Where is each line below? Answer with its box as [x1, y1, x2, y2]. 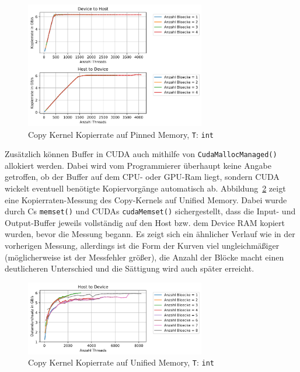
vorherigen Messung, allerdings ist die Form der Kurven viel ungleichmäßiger [5, 239, 280, 252]
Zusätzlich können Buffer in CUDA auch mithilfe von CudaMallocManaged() [5, 148, 277, 160]
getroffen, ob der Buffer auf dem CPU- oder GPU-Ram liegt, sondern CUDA [5, 171, 280, 183]
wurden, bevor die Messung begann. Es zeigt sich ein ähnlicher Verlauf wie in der [5, 228, 295, 240]
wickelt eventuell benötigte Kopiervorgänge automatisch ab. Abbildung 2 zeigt [5, 182, 286, 194]
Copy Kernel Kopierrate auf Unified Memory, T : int [28, 356, 214, 368]
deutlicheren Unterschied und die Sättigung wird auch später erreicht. [5, 262, 254, 274]
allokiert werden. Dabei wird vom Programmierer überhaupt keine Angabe [5, 159, 271, 171]
